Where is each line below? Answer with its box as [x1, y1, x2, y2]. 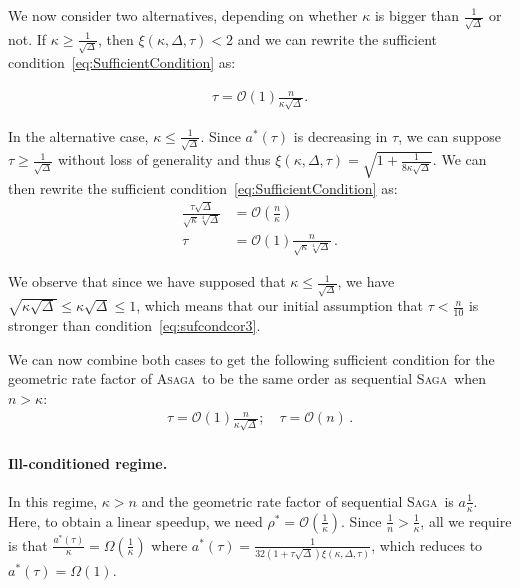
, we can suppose [398, 125, 501, 146]
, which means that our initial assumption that [136, 295, 424, 316]
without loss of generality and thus [57, 149, 271, 170]
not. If [8, 28, 47, 49]
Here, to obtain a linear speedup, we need [8, 510, 263, 531]
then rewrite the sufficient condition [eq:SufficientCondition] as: [8, 177, 398, 198]
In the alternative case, [8, 125, 149, 146]
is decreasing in [293, 125, 388, 146]
